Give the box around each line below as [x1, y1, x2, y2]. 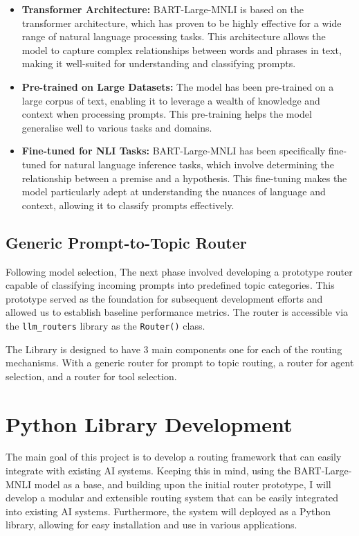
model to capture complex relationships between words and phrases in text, [21, 42, 342, 57]
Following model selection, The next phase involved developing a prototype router [6, 264, 353, 278]
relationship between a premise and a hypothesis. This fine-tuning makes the [21, 170, 347, 185]
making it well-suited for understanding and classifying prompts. [21, 56, 296, 71]
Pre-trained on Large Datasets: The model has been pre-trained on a [21, 79, 334, 93]
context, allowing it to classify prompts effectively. [21, 197, 234, 212]
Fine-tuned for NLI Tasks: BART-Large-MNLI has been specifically [21, 143, 326, 158]
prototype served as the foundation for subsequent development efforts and [6, 291, 323, 305]
